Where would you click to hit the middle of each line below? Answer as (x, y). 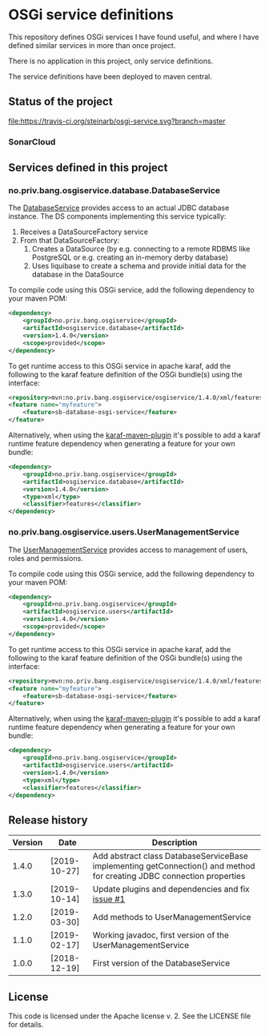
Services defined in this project (88, 168)
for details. (26, 1025)
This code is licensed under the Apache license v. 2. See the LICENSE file (130, 1016)
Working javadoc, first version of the (161, 935)
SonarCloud (32, 142)
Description (175, 843)
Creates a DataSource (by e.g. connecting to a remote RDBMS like (141, 249)
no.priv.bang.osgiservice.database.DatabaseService (114, 190)
